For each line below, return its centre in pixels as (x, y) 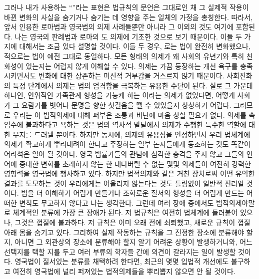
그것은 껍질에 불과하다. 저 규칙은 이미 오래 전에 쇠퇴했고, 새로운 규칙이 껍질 (132, 222)
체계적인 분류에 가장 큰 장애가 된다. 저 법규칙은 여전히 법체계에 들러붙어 (125, 212)
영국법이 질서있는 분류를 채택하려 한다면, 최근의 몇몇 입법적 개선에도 (122, 261)
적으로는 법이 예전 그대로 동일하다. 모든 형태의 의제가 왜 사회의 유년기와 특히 (124, 56)
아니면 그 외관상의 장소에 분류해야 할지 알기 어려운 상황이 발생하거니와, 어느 (133, 242)
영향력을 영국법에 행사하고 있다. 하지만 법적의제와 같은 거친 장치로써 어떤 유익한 (129, 173)
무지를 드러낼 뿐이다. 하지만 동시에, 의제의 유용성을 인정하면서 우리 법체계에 (131, 134)
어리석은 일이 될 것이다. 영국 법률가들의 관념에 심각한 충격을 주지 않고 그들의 (124, 153)
